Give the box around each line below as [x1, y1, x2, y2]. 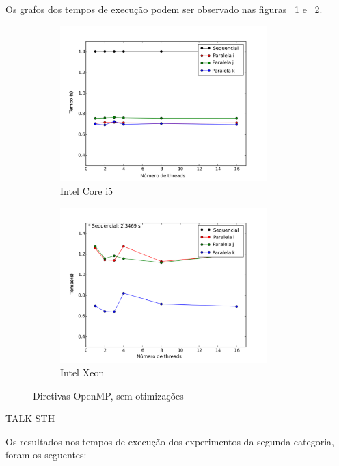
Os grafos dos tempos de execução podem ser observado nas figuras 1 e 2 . [5, 2, 323, 16]
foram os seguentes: [5, 447, 87, 462]
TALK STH [5, 411, 55, 426]
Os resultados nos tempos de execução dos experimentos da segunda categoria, [5, 434, 334, 448]
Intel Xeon [60, 365, 105, 379]
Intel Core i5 [60, 183, 113, 197]
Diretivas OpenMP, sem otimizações [33, 388, 184, 402]
